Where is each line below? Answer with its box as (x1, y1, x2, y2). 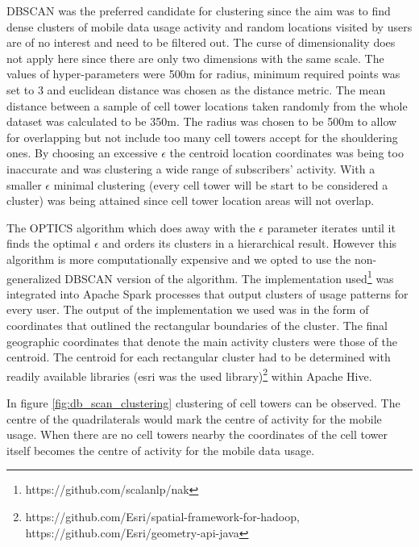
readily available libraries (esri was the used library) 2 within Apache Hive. (6, 365, 372, 384)
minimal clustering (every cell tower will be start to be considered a (53, 176, 388, 193)
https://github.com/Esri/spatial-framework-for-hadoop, (25, 507, 300, 524)
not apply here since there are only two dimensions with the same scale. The (6, 49, 384, 66)
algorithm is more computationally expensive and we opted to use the (6, 250, 351, 267)
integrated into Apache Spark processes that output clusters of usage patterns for (6, 285, 409, 302)
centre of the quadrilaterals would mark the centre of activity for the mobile (6, 410, 382, 427)
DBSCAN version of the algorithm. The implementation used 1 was (64, 267, 394, 286)
